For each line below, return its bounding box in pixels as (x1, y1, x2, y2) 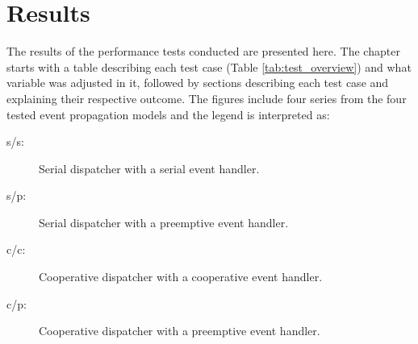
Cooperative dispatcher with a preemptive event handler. (39, 322, 320, 339)
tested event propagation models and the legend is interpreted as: (6, 106, 330, 122)
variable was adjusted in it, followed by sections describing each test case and (6, 74, 389, 91)
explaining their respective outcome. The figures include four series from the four (6, 89, 407, 106)
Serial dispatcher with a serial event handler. (39, 160, 260, 176)
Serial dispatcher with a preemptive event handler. (39, 213, 289, 230)
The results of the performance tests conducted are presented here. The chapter (6, 43, 400, 60)
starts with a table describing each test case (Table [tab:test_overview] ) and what (6, 58, 412, 75)
